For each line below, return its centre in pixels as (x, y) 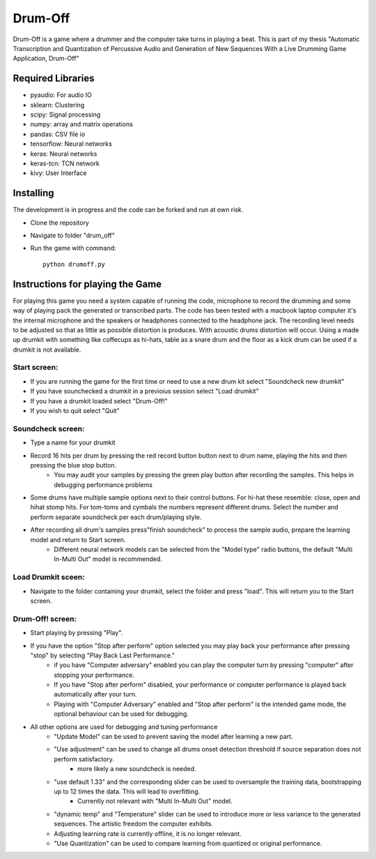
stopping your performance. (94, 675)
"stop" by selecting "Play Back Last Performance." (103, 655)
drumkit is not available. (47, 350)
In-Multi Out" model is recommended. (108, 559)
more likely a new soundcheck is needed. (137, 769)
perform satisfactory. (84, 759)
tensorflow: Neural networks (71, 144)
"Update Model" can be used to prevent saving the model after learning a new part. (173, 737)
